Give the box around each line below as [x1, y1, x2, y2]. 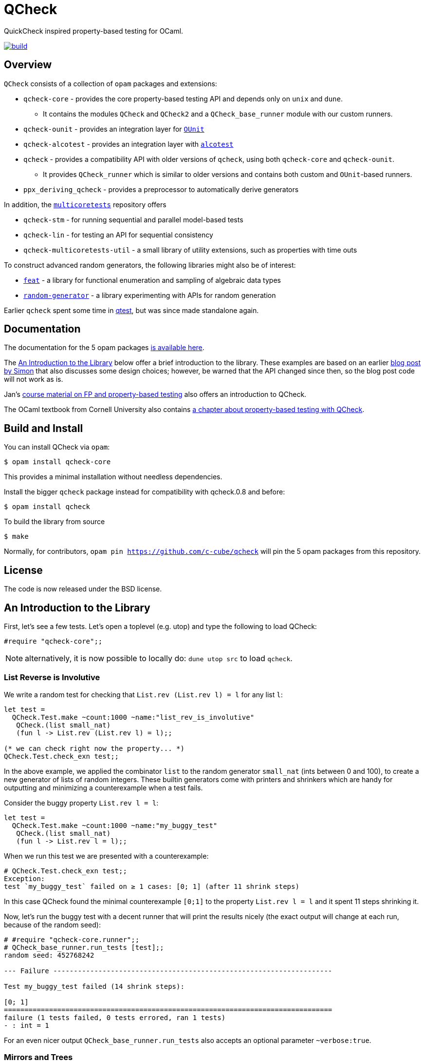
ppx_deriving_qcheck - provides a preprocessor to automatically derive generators [23, 185, 299, 194]
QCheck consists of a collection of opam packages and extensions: [4, 79, 217, 88]
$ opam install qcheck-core [4, 458, 111, 466]
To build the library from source [4, 517, 105, 526]
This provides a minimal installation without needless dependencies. [4, 472, 222, 481]
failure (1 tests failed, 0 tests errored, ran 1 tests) [4, 1013, 226, 1022]
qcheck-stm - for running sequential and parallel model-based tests [23, 215, 243, 224]
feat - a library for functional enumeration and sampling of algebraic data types [23, 275, 281, 284]
